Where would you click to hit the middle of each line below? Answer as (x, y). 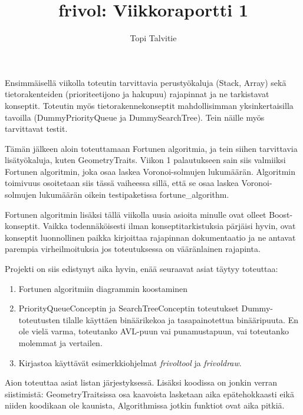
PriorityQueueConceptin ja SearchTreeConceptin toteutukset (129, 308)
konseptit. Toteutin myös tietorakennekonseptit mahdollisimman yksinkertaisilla (149, 105)
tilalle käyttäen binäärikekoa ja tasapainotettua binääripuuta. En (180, 319)
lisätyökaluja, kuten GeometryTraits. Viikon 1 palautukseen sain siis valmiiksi (145, 160)
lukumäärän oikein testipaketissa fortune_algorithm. (134, 195)
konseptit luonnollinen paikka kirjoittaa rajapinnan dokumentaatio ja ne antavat (150, 237)
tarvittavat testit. (36, 129)
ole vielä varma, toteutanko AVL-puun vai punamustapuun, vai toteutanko (154, 331)
